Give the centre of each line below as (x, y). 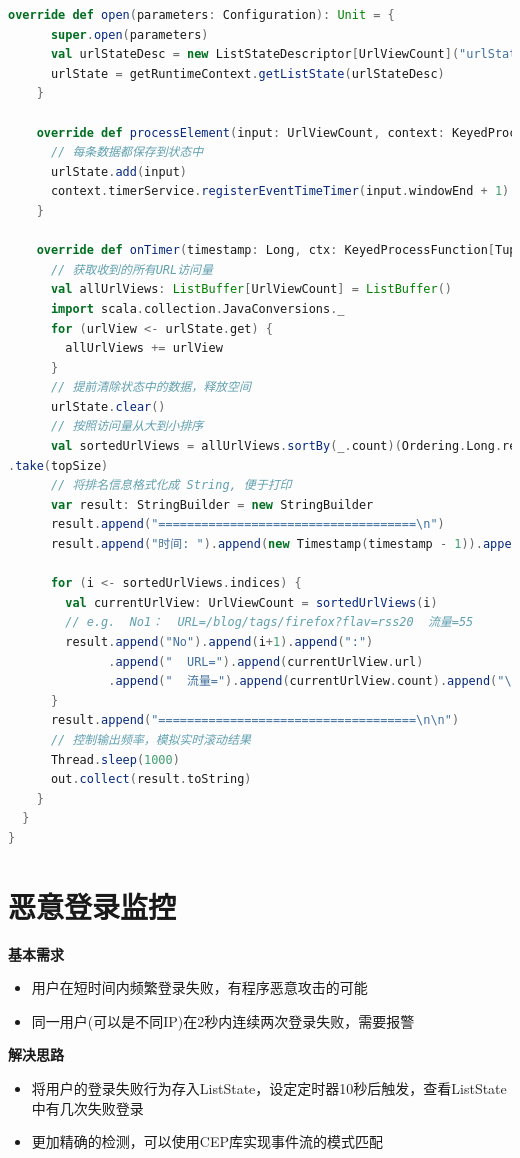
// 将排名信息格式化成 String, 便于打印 (171, 485)
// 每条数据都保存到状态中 (127, 152)
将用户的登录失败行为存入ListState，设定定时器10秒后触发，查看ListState (269, 1088)
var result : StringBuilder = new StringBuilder (212, 504)
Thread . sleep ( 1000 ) (115, 759)
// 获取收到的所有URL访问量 (131, 269)
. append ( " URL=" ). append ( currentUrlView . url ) (266, 661)
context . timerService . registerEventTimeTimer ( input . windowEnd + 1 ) (280, 191)
